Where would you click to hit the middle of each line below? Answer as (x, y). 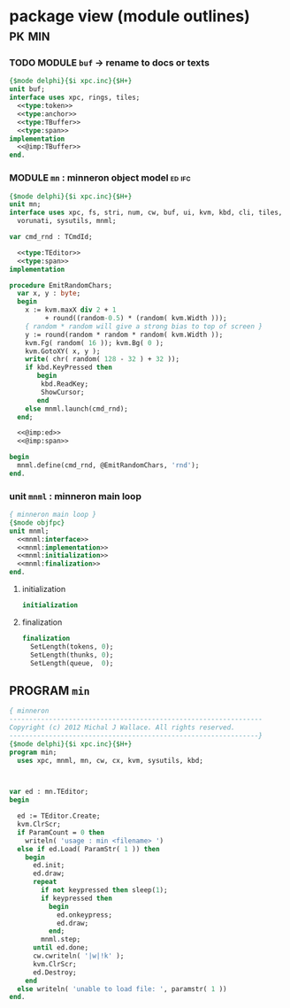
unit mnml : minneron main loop (75, 496)
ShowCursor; (63, 392)
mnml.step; (61, 940)
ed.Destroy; (54, 972)
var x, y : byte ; (49, 294)
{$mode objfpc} (37, 523)
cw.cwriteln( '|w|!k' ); (78, 956)
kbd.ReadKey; (65, 384)
